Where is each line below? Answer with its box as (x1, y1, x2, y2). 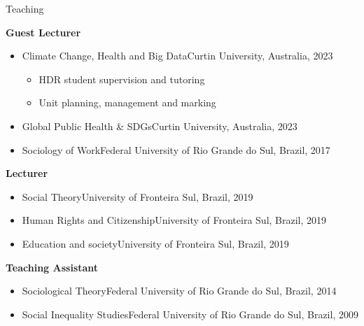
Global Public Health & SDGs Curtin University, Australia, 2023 (22, 118, 297, 133)
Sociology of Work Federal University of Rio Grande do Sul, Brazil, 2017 (22, 142, 330, 157)
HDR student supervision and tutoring (38, 71, 205, 86)
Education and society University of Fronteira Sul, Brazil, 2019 (22, 236, 289, 250)
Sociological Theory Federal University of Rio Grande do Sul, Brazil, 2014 (22, 283, 337, 298)
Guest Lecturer (6, 24, 81, 39)
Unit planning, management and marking (38, 95, 216, 110)
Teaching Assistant (6, 260, 99, 274)
